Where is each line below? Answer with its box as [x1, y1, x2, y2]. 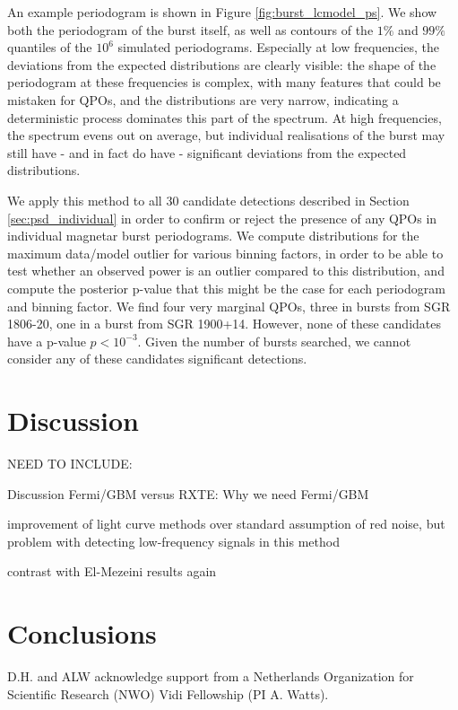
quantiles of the [7, 38, 92, 57]
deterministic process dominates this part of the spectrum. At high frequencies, [7, 108, 442, 127]
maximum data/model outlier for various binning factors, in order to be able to [7, 243, 444, 262]
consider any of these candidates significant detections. [7, 349, 307, 368]
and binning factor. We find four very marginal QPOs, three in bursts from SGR [7, 296, 451, 315]
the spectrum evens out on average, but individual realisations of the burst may [7, 126, 445, 145]
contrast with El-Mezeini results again [7, 562, 217, 581]
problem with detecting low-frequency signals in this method [7, 531, 340, 550]
